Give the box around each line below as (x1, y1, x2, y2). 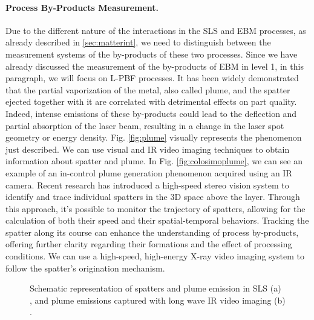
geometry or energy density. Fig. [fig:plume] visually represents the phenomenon (5, 131, 302, 144)
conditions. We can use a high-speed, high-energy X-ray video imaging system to (5, 250, 304, 262)
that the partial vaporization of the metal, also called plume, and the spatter (5, 83, 290, 96)
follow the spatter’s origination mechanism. (5, 261, 165, 274)
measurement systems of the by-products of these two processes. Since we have (5, 47, 298, 60)
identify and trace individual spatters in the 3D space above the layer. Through (5, 190, 300, 203)
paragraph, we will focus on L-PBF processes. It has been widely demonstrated (5, 72, 299, 84)
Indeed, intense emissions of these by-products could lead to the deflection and (5, 107, 297, 119)
